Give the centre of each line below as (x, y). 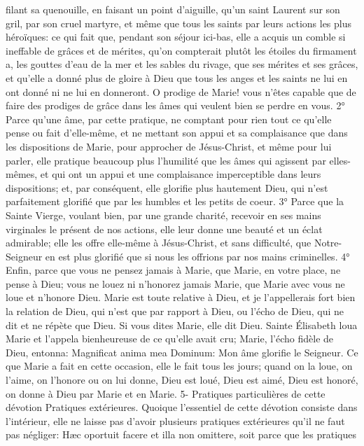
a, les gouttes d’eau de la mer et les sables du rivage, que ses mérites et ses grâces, (182, 64)
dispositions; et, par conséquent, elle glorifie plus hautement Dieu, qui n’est (167, 187)
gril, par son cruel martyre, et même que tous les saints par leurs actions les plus (179, 23)
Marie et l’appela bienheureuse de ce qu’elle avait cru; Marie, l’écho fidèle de (170, 339)
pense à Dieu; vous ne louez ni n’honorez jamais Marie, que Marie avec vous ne (175, 283)
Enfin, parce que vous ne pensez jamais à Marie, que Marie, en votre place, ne (173, 270)
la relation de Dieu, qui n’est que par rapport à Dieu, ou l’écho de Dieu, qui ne (175, 311)
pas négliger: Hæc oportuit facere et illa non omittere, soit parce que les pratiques (181, 434)
